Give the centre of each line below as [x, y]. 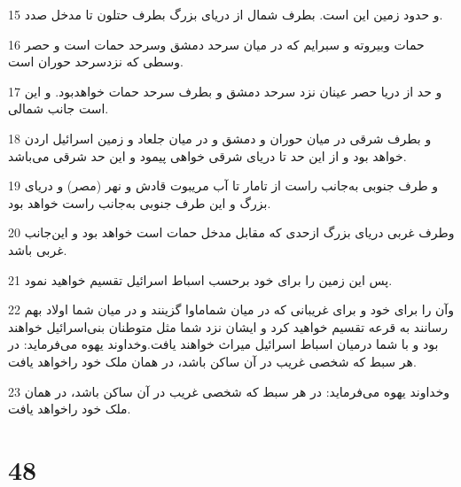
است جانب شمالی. [59, 108]
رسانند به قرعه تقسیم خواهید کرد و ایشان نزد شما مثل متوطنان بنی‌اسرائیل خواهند [228, 326]
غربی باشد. [38, 249]
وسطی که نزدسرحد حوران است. [96, 62]
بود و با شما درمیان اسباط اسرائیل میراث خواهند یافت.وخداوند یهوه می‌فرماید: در [223, 344]
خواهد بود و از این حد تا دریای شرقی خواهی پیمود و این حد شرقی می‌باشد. [207, 155]
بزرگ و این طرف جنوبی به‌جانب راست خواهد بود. [140, 202]
